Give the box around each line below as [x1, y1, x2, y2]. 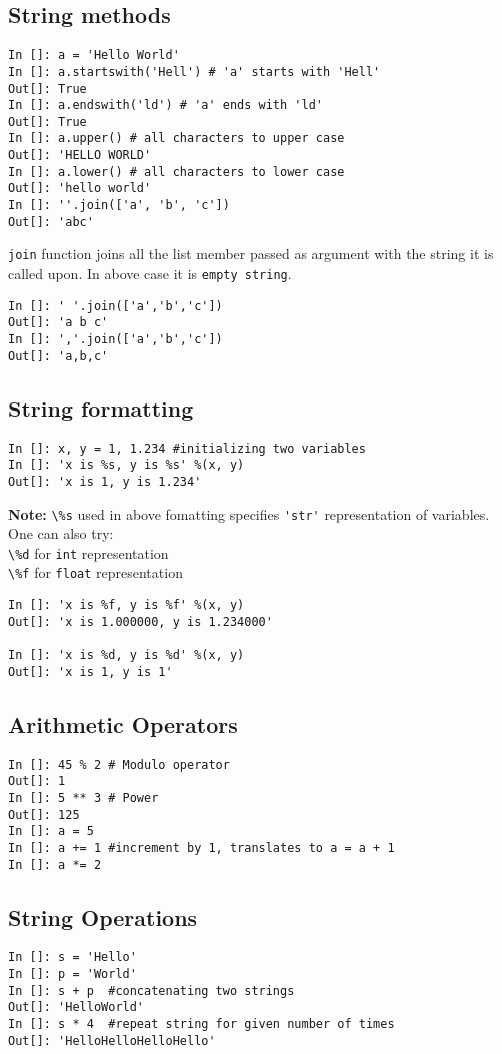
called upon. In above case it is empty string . [8, 263, 292, 284]
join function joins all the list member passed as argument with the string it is [8, 243, 494, 264]
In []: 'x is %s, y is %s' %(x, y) [8, 458, 245, 473]
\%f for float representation [8, 562, 183, 583]
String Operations [8, 901, 198, 932]
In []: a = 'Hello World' [8, 48, 180, 63]
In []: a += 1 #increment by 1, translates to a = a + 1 [8, 840, 395, 855]
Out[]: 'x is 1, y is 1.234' [8, 474, 202, 489]
